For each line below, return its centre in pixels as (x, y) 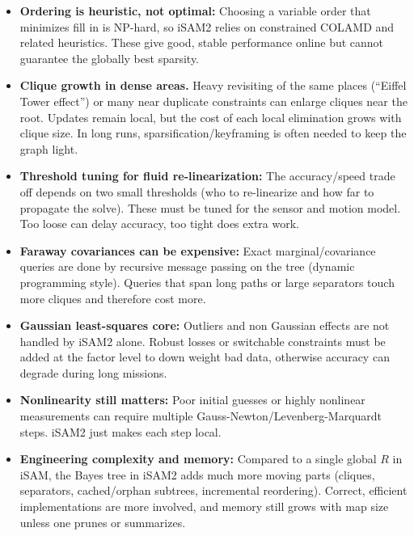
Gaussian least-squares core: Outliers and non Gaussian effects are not (205, 325)
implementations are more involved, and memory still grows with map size (204, 506)
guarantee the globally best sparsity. (110, 58)
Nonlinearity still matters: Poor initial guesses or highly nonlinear (192, 400)
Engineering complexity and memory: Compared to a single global (198, 459)
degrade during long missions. (93, 372)
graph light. (49, 148)
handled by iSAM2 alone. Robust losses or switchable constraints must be (203, 341)
